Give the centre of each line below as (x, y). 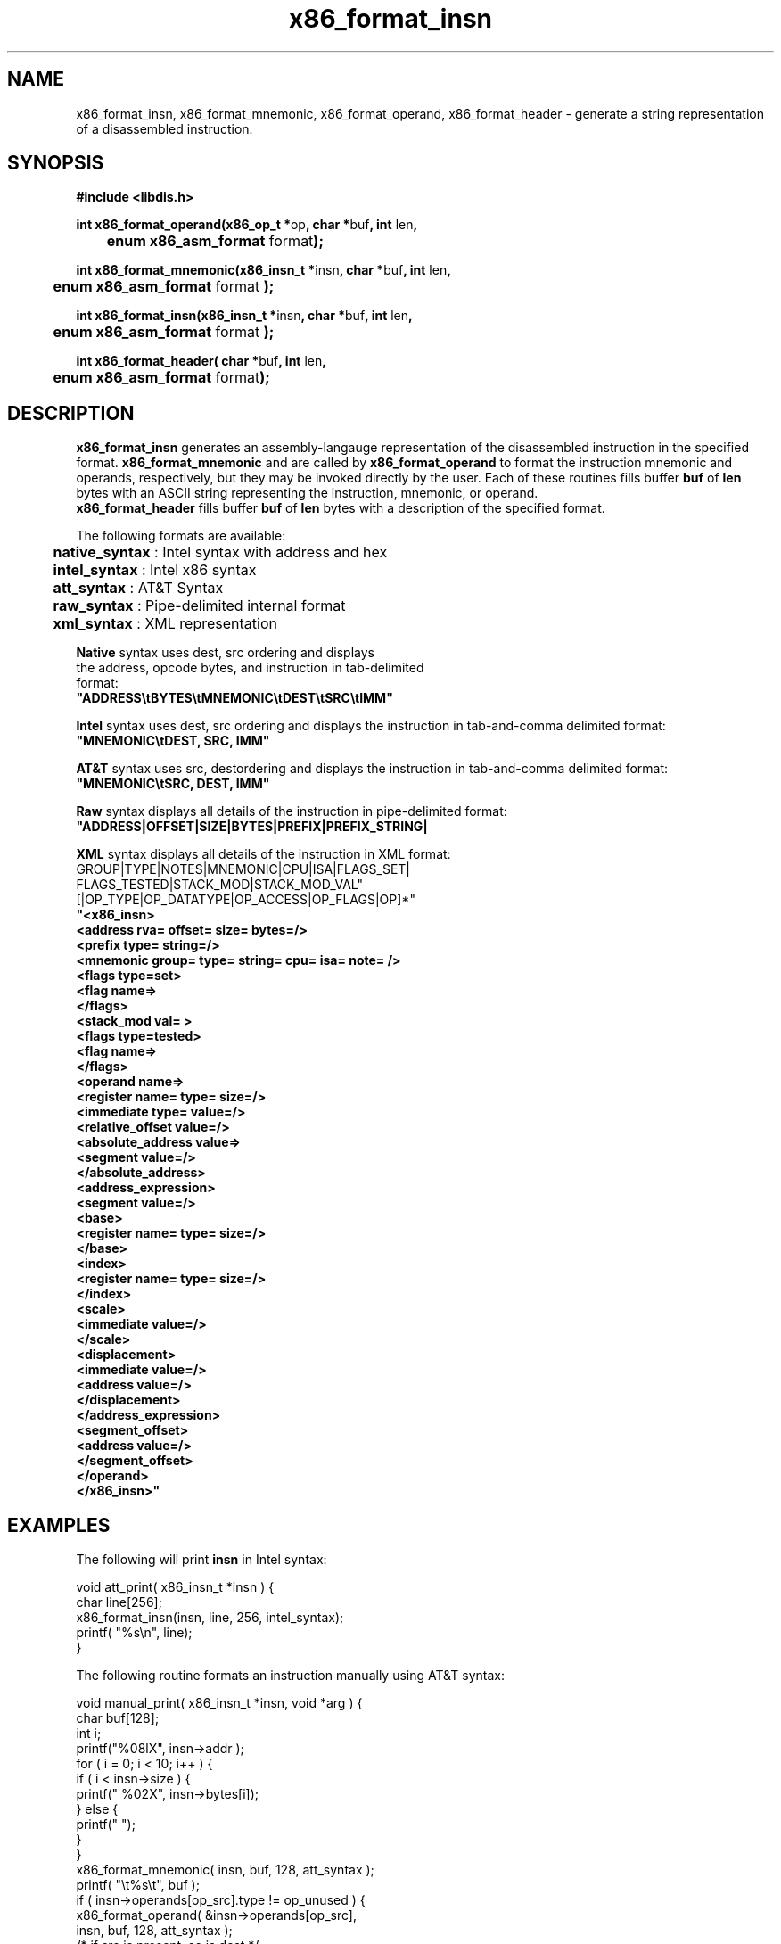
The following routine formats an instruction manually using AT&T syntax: (290, 1676)
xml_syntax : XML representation (165, 624)
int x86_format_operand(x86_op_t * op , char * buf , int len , (247, 225)
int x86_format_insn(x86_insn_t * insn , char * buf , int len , (244, 316)
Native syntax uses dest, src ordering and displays (225, 653)
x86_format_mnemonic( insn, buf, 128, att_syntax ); (225, 1870)
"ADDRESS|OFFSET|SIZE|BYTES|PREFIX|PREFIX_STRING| (252, 827)
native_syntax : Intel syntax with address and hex (220, 552)
